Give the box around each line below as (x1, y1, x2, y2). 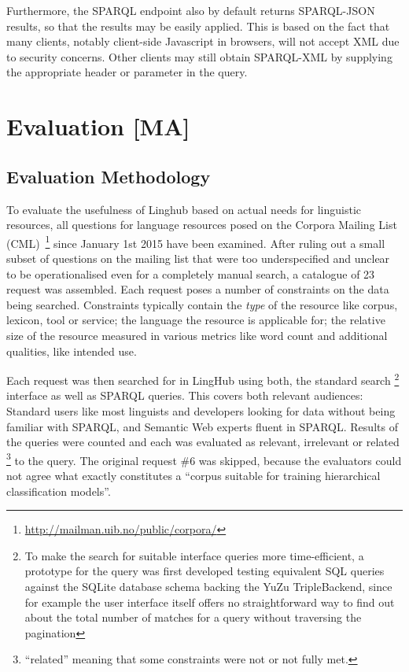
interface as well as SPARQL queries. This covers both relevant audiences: (6, 387, 363, 404)
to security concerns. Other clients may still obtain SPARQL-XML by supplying (6, 48, 392, 65)
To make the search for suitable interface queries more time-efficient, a (24, 547, 364, 563)
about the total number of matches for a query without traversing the (24, 609, 362, 626)
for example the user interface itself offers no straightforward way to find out (24, 593, 395, 610)
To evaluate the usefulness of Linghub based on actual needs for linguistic (6, 201, 362, 217)
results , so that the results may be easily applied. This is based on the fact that (6, 17, 390, 34)
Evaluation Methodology (6, 164, 211, 188)
